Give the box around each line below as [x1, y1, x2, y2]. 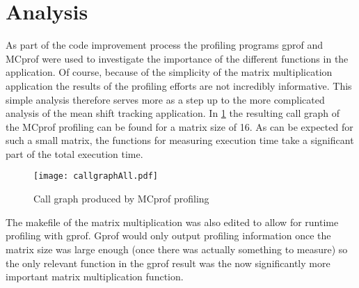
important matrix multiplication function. [6, 269, 184, 284]
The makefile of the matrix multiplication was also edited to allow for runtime [6, 214, 339, 229]
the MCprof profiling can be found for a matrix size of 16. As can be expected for [6, 119, 353, 134]
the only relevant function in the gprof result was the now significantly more [6, 255, 330, 270]
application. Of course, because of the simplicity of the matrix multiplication [6, 65, 333, 79]
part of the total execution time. [6, 146, 143, 161]
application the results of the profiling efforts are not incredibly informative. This [6, 78, 352, 93]
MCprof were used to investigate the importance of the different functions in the [6, 51, 349, 65]
